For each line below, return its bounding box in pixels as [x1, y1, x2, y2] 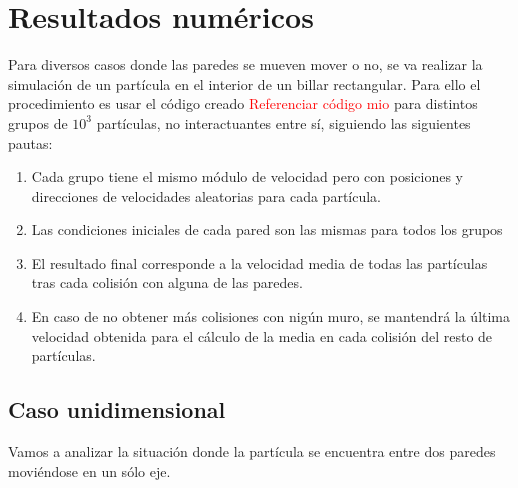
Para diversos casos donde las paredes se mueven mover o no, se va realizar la [8, 54, 483, 75]
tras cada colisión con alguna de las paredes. [31, 272, 303, 293]
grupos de [8, 112, 68, 133]
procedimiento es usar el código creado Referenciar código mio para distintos [8, 93, 478, 114]
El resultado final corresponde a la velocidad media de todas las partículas [31, 252, 488, 273]
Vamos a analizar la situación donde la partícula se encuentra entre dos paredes [8, 441, 496, 462]
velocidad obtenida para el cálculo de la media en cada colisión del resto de [31, 325, 493, 346]
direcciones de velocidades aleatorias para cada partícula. [31, 185, 382, 206]
